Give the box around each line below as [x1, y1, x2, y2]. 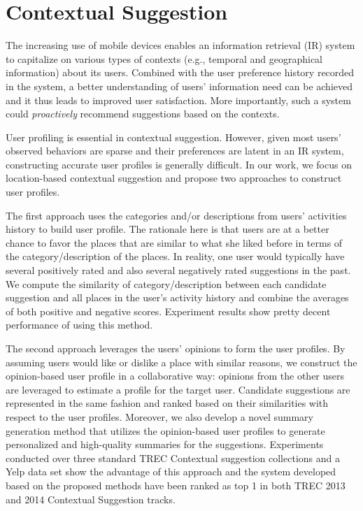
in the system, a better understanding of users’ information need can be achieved [6, 78, 353, 93]
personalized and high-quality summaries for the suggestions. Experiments [6, 437, 324, 452]
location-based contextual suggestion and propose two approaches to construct [6, 171, 342, 185]
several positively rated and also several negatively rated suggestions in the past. [6, 263, 351, 278]
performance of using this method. [6, 317, 153, 332]
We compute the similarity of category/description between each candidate [6, 276, 327, 291]
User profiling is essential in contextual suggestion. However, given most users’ [6, 129, 341, 144]
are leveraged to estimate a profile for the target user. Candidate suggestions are [6, 382, 350, 396]
